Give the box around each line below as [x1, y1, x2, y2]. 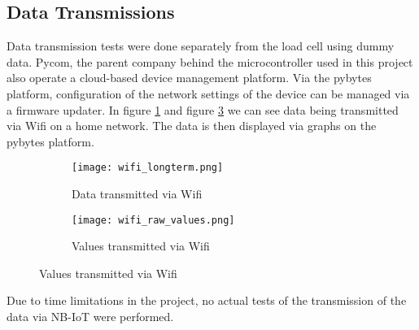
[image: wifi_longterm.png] [72, 162, 224, 174]
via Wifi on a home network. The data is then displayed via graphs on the [7, 117, 377, 134]
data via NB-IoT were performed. [7, 308, 174, 325]
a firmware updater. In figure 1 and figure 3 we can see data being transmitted [7, 101, 399, 118]
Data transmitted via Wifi [72, 185, 203, 202]
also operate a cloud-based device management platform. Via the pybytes [7, 69, 372, 86]
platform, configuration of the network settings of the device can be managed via [7, 85, 410, 102]
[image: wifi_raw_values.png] [72, 214, 235, 226]
